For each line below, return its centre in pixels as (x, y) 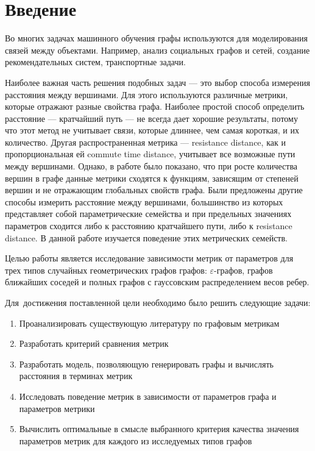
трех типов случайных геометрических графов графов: (106, 270)
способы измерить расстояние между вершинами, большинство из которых (144, 201)
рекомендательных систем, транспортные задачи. (95, 62)
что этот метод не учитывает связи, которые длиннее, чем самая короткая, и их (152, 130)
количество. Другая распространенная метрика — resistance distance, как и (145, 142)
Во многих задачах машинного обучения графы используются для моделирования (157, 38)
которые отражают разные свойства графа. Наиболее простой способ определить (155, 106)
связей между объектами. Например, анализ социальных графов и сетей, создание (157, 50)
